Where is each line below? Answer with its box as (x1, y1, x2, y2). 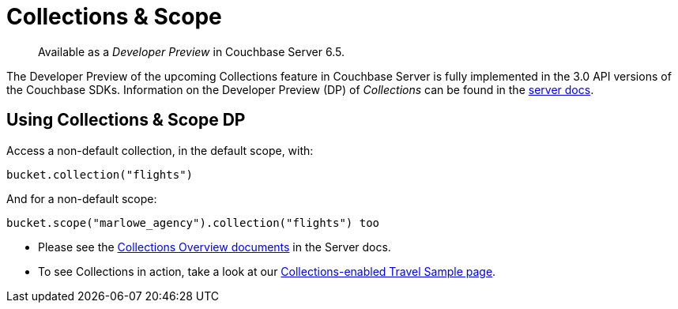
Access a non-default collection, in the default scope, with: (6, 143, 314, 157)
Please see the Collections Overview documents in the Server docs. (38, 239, 391, 254)
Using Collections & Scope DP (6, 110, 246, 130)
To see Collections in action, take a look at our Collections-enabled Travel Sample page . (38, 264, 496, 278)
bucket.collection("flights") (6, 168, 194, 181)
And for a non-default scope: (6, 191, 157, 205)
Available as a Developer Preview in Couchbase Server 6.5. (38, 44, 345, 58)
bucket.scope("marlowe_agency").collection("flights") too (6, 216, 380, 229)
